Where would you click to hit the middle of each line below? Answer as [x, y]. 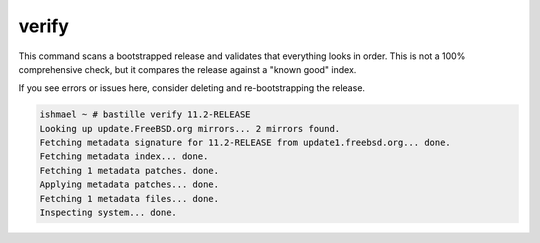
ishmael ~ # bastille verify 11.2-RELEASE [145, 114]
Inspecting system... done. [108, 213]
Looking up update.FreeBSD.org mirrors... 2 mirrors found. [190, 128]
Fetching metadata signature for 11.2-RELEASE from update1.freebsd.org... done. [245, 143]
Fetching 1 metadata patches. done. [129, 170]
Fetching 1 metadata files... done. [129, 198]
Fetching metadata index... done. [124, 156]
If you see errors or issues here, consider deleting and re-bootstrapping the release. [191, 88]
